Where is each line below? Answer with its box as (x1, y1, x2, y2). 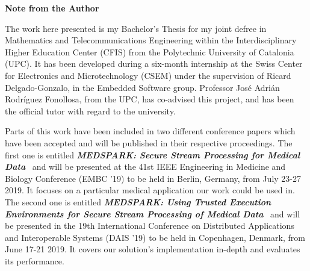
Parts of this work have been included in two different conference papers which (5, 125, 296, 137)
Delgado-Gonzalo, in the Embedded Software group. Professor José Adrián (5, 81, 280, 93)
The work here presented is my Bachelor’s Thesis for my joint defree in (5, 22, 267, 34)
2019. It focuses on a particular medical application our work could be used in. (5, 184, 295, 196)
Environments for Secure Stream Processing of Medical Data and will (5, 207, 300, 220)
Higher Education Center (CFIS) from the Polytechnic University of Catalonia (5, 45, 294, 58)
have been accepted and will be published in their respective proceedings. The (5, 136, 293, 149)
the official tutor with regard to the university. (5, 104, 176, 117)
